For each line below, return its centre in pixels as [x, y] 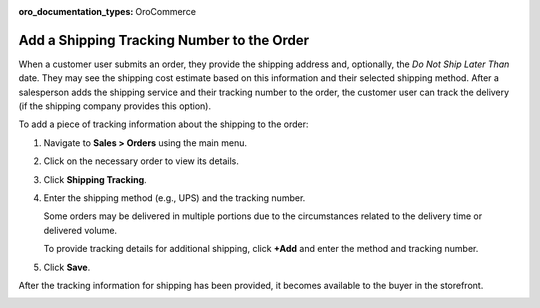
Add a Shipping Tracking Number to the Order [164, 40]
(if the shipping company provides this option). [115, 106]
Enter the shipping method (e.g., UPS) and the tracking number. [174, 198]
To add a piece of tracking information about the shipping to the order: [163, 124]
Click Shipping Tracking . [95, 179]
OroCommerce [166, 11]
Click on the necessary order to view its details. [141, 161]
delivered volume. [80, 230]
